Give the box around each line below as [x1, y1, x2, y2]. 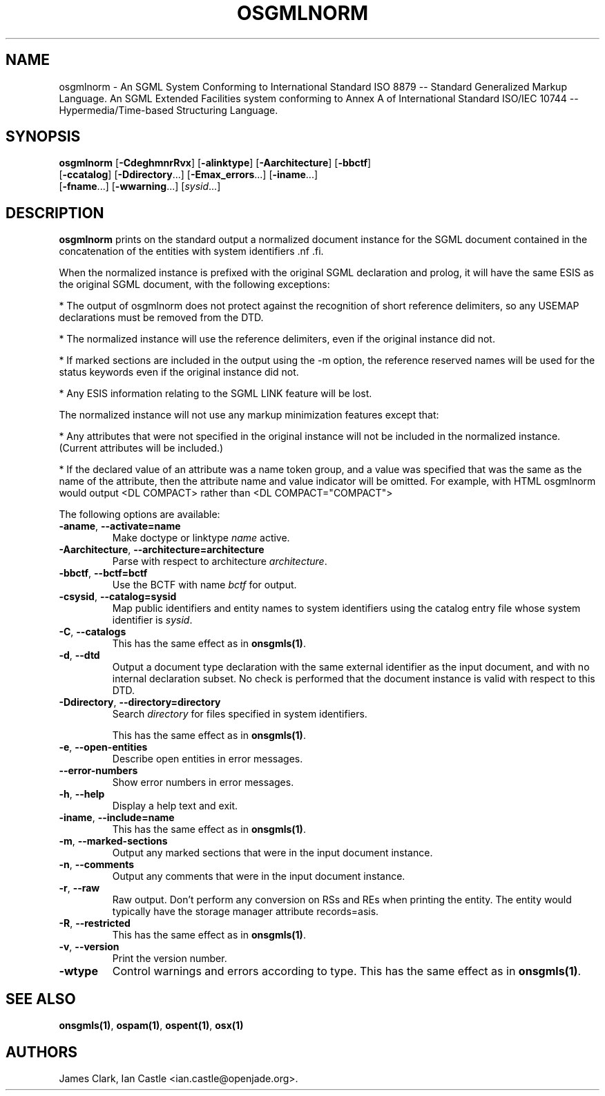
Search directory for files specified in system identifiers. [112, 708, 367, 720]
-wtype [59, 964, 98, 979]
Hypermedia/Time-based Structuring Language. [59, 104, 278, 116]
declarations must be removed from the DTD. [59, 311, 264, 324]
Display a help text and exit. [112, 800, 238, 812]
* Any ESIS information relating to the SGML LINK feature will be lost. [59, 387, 372, 400]
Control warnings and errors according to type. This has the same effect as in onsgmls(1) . [112, 964, 582, 979]
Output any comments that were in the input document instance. [112, 870, 405, 883]
